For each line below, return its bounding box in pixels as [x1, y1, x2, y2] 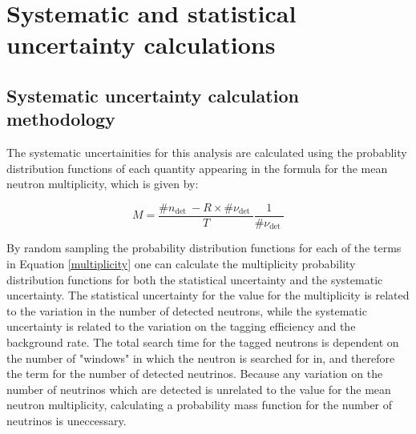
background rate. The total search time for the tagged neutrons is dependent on [6, 334, 399, 351]
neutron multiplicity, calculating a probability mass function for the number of [6, 396, 393, 413]
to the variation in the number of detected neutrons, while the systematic [6, 302, 367, 319]
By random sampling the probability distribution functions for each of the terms [6, 239, 402, 256]
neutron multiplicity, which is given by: [6, 175, 199, 192]
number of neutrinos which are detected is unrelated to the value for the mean [6, 380, 391, 397]
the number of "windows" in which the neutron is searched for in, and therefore [6, 349, 395, 366]
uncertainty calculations [6, 28, 276, 61]
